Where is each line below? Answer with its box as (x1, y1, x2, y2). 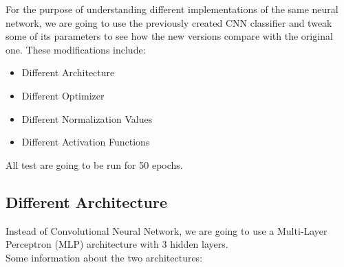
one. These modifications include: (6, 42, 146, 56)
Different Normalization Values (21, 111, 153, 126)
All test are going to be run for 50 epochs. (6, 157, 183, 172)
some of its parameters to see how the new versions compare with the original (6, 29, 333, 43)
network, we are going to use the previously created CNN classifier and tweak (6, 15, 332, 30)
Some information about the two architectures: (6, 250, 203, 264)
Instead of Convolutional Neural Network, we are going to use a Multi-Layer (6, 223, 327, 237)
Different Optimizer (21, 88, 105, 102)
